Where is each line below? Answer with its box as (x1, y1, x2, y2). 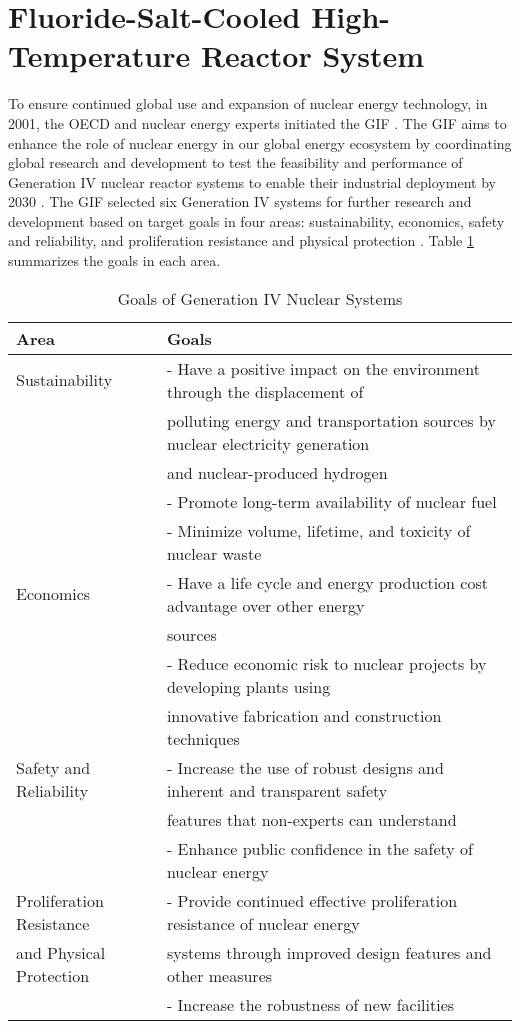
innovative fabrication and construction (166, 703, 442, 727)
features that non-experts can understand (166, 807, 457, 831)
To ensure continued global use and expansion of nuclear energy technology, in (8, 93, 488, 114)
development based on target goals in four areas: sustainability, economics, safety (8, 210, 505, 231)
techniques (166, 726, 240, 750)
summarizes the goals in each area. (8, 250, 221, 271)
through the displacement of (166, 379, 364, 403)
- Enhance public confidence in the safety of (166, 836, 474, 860)
